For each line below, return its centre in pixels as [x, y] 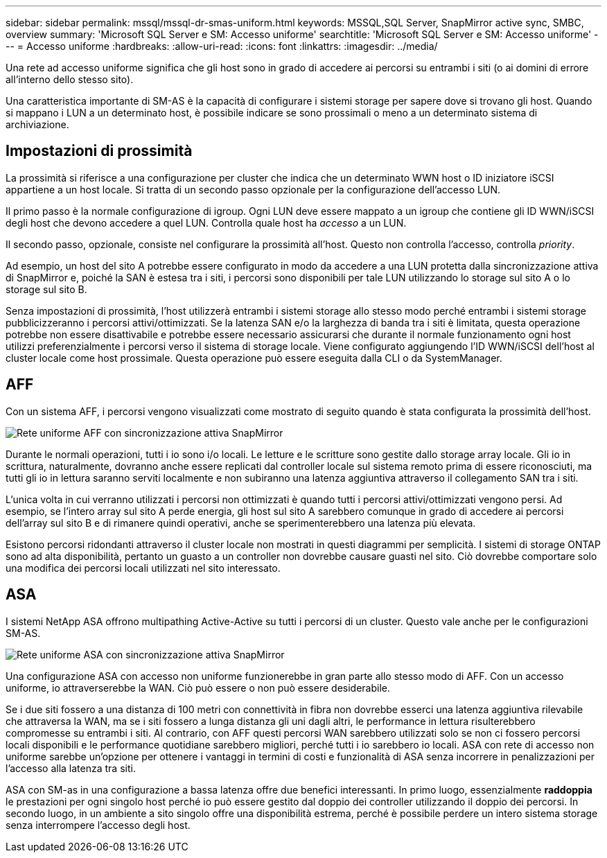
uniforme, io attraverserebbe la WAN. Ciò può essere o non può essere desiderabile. [198, 688]
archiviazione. [37, 124]
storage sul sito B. [46, 289]
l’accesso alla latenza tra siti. [71, 768]
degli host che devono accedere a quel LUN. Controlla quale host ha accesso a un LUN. [206, 222]
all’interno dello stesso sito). [70, 79]
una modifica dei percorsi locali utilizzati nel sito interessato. [143, 568]
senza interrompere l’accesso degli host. [98, 825]
